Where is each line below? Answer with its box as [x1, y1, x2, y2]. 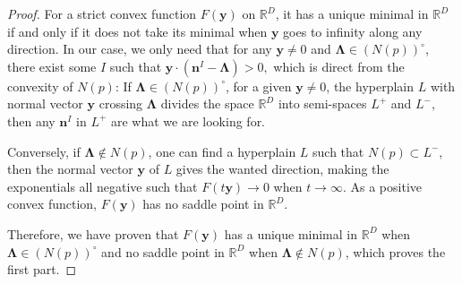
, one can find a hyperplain [148, 142, 296, 160]
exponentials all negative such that [7, 176, 198, 195]
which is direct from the [273, 56, 405, 75]
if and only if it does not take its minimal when [7, 22, 268, 40]
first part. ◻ [7, 260, 77, 279]
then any [7, 111, 56, 130]
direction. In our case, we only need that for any [7, 39, 272, 58]
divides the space [160, 94, 254, 113]
